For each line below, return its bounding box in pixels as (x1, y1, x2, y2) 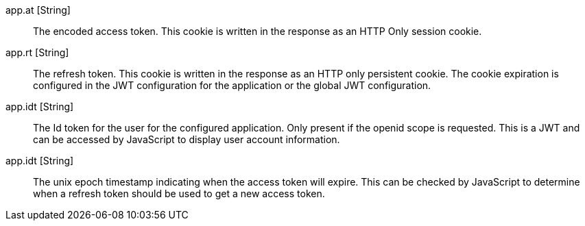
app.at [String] (5, 4, 71, 16)
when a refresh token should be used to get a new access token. (33, 188, 325, 199)
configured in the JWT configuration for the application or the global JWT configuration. (33, 79, 431, 91)
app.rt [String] (5, 47, 69, 58)
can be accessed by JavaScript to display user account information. (33, 134, 340, 145)
